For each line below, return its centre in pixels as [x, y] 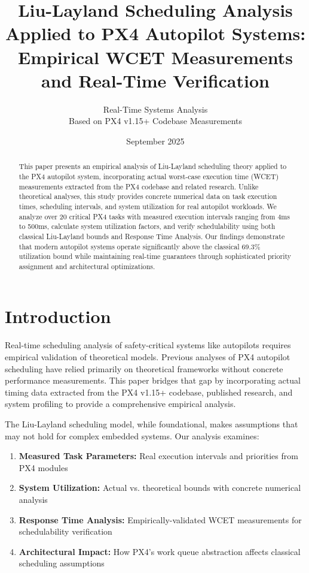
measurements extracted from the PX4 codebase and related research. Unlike [139, 186]
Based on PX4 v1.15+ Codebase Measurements [155, 121]
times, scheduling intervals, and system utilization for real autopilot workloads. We [148, 206]
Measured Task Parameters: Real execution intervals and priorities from [158, 456]
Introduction [58, 316]
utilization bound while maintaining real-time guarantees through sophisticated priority [155, 256]
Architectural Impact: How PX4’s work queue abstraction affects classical [160, 551]
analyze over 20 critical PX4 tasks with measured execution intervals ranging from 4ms [154, 216]
